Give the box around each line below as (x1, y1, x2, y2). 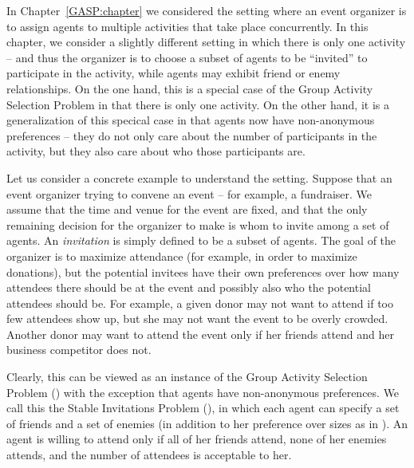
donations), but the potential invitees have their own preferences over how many (6, 263, 400, 280)
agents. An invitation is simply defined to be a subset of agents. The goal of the (6, 232, 396, 249)
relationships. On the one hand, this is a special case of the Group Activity (6, 80, 373, 96)
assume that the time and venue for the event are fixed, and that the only (6, 201, 368, 218)
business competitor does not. (6, 341, 152, 358)
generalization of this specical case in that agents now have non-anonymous (6, 112, 375, 128)
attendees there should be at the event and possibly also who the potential (6, 279, 371, 296)
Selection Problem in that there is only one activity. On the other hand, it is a (6, 96, 389, 112)
